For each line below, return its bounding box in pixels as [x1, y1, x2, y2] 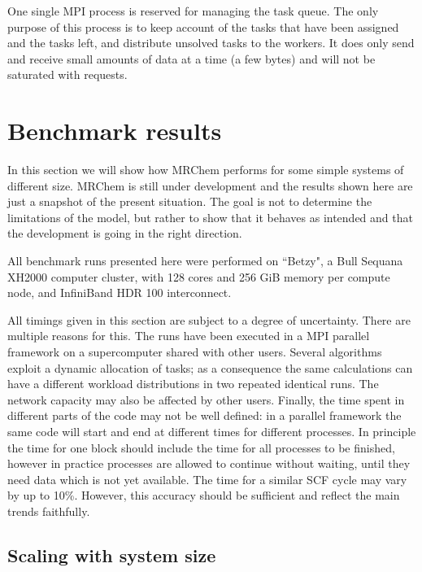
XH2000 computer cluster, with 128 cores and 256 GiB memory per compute [7, 268, 390, 285]
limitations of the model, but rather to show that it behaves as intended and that [7, 208, 413, 225]
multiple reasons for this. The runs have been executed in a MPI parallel [7, 327, 370, 344]
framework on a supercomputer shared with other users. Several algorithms [7, 343, 382, 360]
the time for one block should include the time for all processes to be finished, [7, 439, 395, 456]
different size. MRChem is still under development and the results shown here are [7, 177, 413, 194]
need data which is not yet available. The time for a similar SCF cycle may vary [7, 470, 407, 487]
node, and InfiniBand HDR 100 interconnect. [7, 284, 232, 301]
